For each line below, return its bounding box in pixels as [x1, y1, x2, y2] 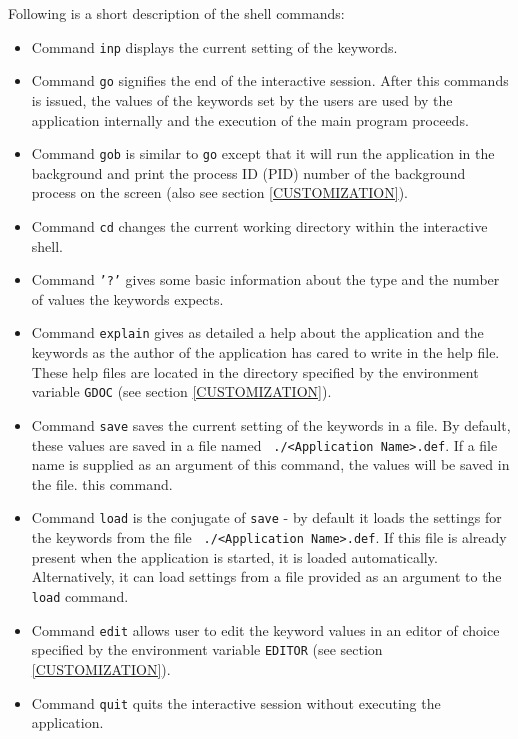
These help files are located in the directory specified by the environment [31, 361, 479, 382]
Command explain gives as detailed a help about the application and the [31, 322, 484, 343]
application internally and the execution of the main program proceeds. [31, 109, 469, 130]
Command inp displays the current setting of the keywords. [31, 36, 398, 57]
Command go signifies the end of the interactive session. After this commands [31, 70, 509, 91]
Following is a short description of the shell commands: [8, 3, 345, 23]
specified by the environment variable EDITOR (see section [31, 639, 383, 660]
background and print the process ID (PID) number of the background [31, 162, 466, 183]
